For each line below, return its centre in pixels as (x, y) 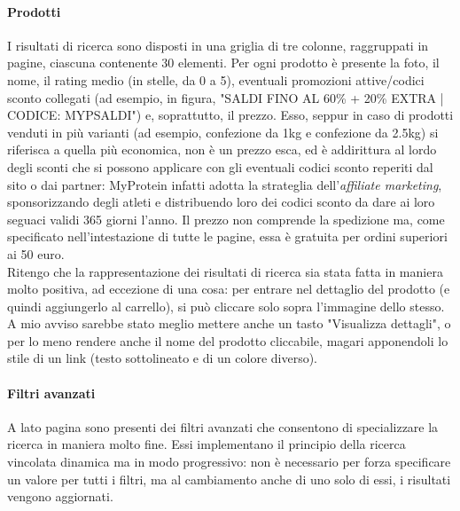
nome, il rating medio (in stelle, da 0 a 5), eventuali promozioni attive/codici (216, 79)
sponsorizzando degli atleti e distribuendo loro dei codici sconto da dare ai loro (221, 202)
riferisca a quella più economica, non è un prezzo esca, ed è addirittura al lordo (222, 149)
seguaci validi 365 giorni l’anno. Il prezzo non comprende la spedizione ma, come (226, 219)
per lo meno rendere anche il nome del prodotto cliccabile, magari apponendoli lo (228, 340)
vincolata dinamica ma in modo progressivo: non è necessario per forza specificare (229, 462)
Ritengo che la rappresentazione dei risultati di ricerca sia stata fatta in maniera (225, 271)
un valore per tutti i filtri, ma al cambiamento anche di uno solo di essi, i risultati (229, 479)
